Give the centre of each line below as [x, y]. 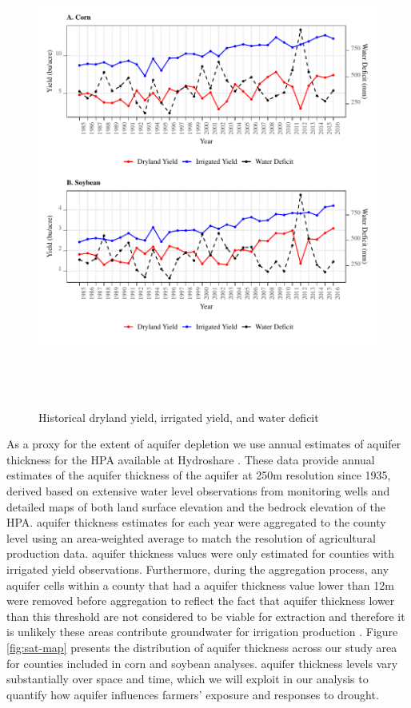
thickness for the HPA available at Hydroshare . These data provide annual [191, 459]
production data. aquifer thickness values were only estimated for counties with [201, 553]
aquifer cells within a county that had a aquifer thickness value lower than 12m [200, 585]
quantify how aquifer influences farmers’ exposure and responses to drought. [193, 694]
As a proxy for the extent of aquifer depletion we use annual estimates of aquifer [204, 444]
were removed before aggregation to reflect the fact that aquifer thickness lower [201, 601]
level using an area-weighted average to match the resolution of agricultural [191, 537]
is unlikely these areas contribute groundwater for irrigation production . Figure [202, 632]
